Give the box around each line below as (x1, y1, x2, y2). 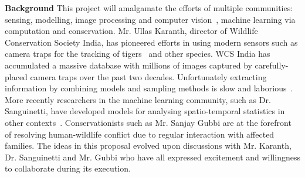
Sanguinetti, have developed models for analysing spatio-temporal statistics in (5, 105, 285, 117)
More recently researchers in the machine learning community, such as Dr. (5, 93, 271, 105)
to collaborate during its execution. (5, 162, 131, 174)
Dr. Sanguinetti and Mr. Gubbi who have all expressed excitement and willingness (5, 150, 300, 163)
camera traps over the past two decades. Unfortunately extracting (30, 70, 267, 83)
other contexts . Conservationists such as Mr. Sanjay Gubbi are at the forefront (5, 116, 292, 128)
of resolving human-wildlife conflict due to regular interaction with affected (5, 128, 274, 140)
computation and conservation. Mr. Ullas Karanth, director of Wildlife (5, 25, 258, 37)
